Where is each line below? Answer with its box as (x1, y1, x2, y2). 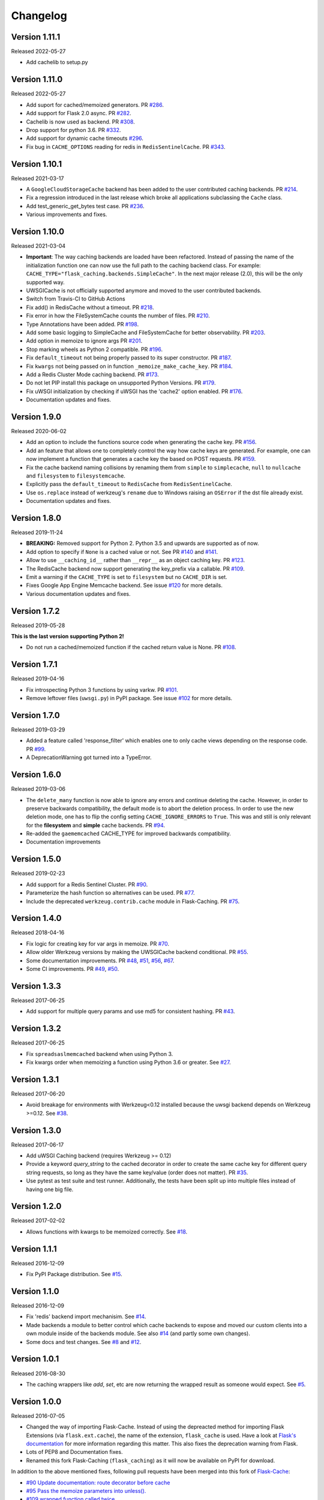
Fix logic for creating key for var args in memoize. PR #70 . (26, 940, 170, 947)
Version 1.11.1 (11, 32, 61, 42)
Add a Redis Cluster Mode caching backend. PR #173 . (26, 371, 159, 378)
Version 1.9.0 (11, 412, 62, 422)
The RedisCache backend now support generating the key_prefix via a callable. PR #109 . (26, 565, 245, 572)
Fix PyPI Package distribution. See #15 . (26, 1271, 122, 1278)
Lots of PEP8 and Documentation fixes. (26, 1448, 123, 1456)
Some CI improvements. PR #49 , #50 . (26, 965, 119, 973)
